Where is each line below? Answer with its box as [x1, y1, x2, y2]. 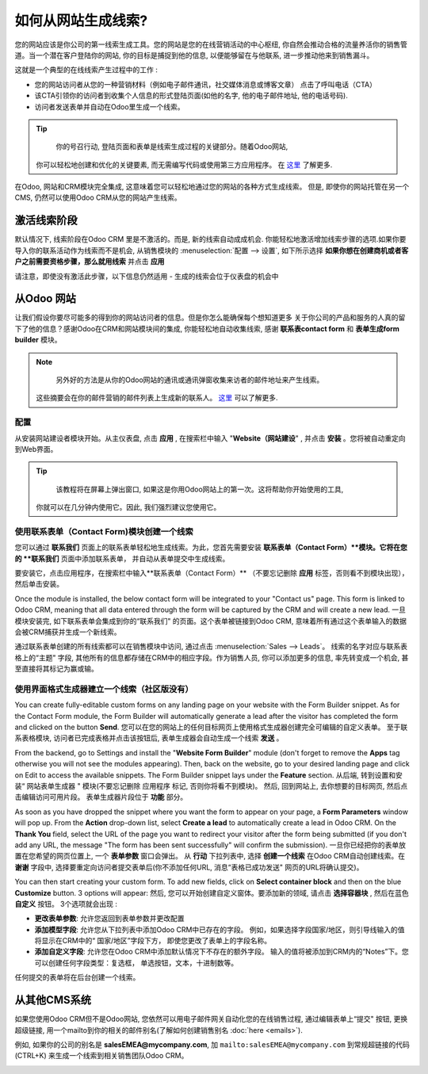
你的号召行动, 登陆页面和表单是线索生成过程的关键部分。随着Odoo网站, [55, 142, 289, 151]
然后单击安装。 [14, 579, 63, 589]
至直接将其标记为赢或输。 [14, 664, 98, 674]
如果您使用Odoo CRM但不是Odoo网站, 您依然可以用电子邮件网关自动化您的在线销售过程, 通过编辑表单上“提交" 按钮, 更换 [14, 1015, 408, 1024]
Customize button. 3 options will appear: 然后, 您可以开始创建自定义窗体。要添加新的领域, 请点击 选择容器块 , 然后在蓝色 [14, 888, 409, 897]
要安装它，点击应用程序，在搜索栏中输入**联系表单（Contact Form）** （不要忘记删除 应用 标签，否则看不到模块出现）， [14, 568, 409, 578]
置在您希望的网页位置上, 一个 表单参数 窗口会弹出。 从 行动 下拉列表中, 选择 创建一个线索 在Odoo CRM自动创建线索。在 [14, 851, 406, 861]
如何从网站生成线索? [14, 12, 148, 29]
